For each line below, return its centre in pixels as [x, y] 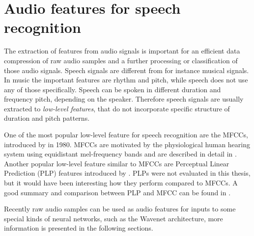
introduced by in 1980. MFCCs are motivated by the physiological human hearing [127, 144]
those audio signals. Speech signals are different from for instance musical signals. [127, 70]
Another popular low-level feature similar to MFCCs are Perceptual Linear [117, 163]
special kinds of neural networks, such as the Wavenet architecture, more [113, 218]
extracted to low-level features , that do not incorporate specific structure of [117, 108]
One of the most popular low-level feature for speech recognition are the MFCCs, [126, 135]
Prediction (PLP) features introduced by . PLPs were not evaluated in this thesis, [127, 173]
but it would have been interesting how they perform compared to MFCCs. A [121, 183]
